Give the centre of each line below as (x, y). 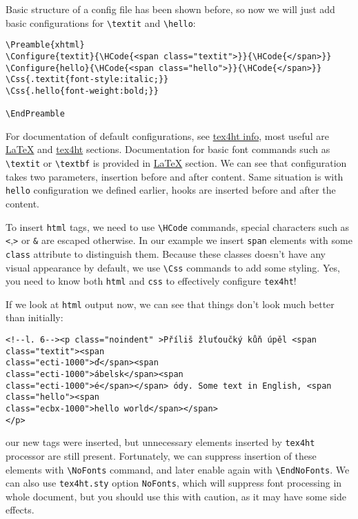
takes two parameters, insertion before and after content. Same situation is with (175, 176)
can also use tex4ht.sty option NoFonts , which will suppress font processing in (174, 483)
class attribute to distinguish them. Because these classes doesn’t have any (166, 253)
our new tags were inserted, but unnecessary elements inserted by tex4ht (160, 442)
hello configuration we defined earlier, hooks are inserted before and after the (171, 190)
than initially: (34, 317)
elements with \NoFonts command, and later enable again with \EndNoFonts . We (178, 469)
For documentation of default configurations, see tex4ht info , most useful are (167, 135)
